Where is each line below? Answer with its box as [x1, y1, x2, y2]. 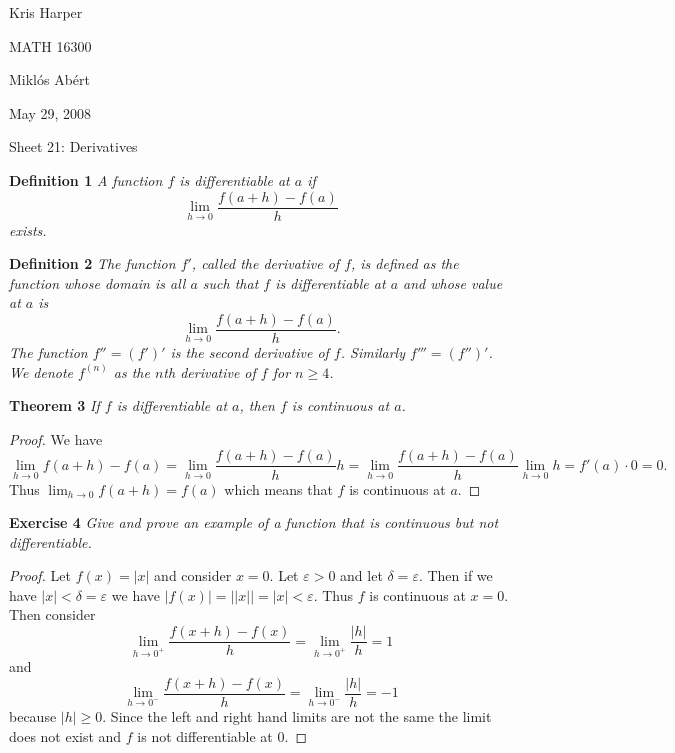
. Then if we [418, 565, 493, 586]
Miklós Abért [9, 69, 91, 90]
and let [340, 565, 383, 586]
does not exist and [9, 725, 122, 746]
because [9, 705, 57, 726]
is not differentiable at [137, 725, 273, 746]
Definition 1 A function [9, 169, 163, 190]
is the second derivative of [170, 342, 329, 363]
